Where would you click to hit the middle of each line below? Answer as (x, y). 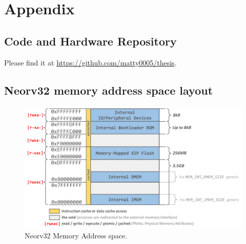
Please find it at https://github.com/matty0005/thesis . (90, 62)
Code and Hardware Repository (90, 41)
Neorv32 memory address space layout (109, 90)
